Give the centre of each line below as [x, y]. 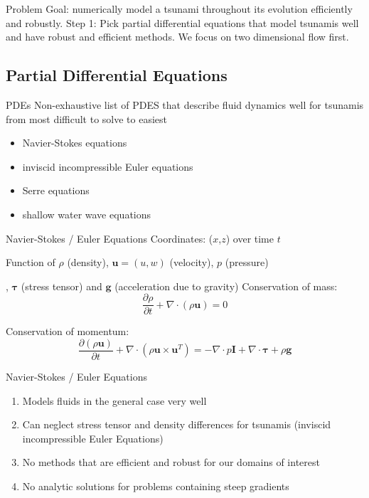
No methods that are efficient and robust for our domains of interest [171, 462]
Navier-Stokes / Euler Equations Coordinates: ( [109, 238]
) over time [250, 238]
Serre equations [56, 190]
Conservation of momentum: [68, 331]
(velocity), [192, 262]
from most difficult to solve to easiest [87, 118]
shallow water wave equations [87, 214]
